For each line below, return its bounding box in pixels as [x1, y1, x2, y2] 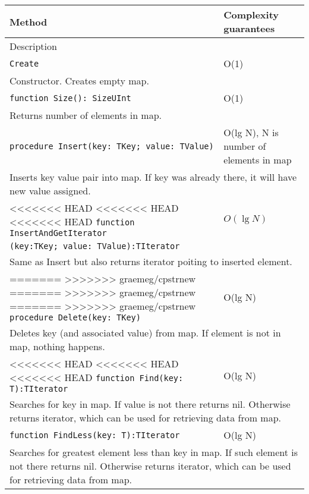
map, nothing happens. [10, 339, 105, 353]
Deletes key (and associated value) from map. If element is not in [10, 326, 281, 339]
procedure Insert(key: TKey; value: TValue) [10, 141, 214, 151]
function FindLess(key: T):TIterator [10, 430, 180, 440]
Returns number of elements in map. [10, 108, 162, 122]
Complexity [223, 8, 279, 21]
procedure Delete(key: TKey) [10, 313, 141, 322]
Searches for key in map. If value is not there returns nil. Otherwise [10, 397, 291, 411]
